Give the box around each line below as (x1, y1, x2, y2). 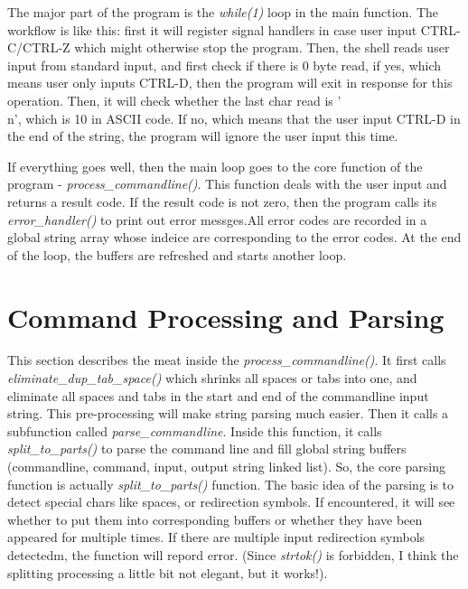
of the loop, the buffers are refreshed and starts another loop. (7, 245, 347, 264)
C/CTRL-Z (7, 38, 70, 57)
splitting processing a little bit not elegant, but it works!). (7, 563, 328, 582)
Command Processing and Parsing (7, 298, 445, 335)
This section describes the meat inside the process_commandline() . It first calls (7, 351, 446, 369)
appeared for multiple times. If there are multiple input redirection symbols (7, 528, 426, 547)
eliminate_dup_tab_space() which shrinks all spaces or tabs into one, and (7, 369, 417, 388)
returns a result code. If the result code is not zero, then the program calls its (7, 192, 437, 210)
